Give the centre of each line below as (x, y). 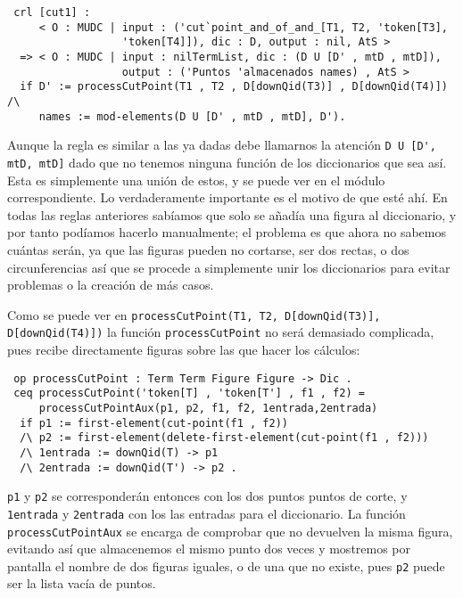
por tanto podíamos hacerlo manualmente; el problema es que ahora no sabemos (227, 232)
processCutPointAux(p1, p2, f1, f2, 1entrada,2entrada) (208, 408)
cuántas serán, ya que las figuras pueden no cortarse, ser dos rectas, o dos (208, 249)
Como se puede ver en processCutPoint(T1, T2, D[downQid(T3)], (194, 314)
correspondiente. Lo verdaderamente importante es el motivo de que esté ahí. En (227, 197)
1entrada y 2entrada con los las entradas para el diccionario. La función (207, 513)
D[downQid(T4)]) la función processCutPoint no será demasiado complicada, (221, 332)
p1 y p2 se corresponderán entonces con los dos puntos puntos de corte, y (207, 496)
